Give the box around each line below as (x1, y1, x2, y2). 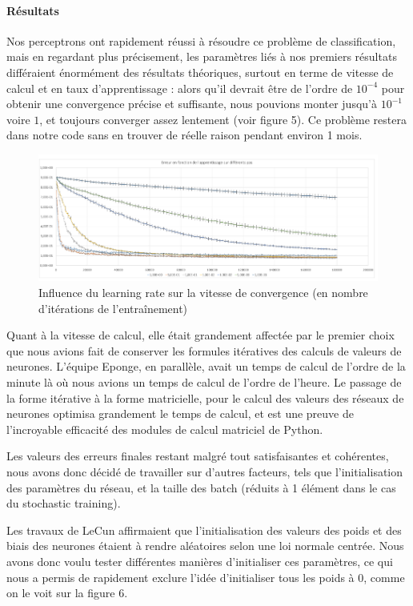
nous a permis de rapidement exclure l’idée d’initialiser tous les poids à (6, 568, 355, 585)
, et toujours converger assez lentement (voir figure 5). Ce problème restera (39, 110, 407, 127)
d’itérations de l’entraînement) (38, 299, 188, 316)
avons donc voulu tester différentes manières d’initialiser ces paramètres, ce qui (6, 552, 393, 569)
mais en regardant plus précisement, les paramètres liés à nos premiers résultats (6, 48, 397, 65)
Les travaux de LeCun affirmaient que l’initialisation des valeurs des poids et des (6, 521, 402, 538)
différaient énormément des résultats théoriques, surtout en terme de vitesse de (6, 63, 394, 80)
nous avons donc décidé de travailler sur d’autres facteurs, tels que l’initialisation (6, 463, 403, 480)
